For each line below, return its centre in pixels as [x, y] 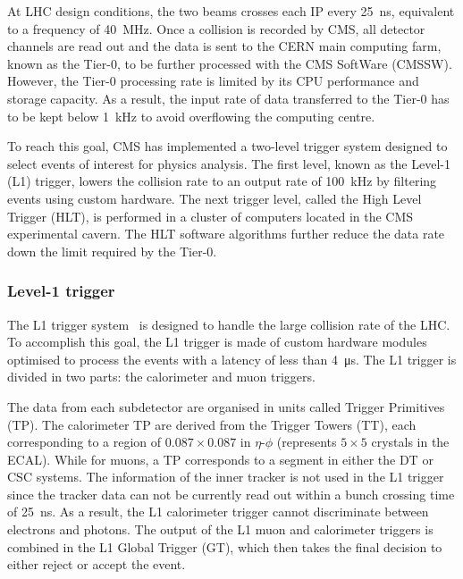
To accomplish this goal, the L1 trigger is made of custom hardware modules [217, 342]
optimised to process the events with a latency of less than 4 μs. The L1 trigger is [232, 359]
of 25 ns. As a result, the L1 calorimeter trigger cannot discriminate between [218, 512]
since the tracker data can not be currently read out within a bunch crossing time [231, 494]
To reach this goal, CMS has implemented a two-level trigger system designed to [227, 146]
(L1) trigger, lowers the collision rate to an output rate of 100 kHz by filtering [222, 181]
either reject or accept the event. [97, 564]
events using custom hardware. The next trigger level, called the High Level [215, 198]
